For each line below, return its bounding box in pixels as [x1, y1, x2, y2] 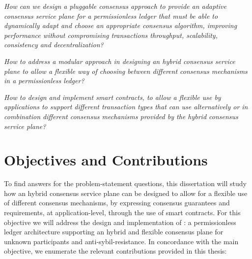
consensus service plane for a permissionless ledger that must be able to [4, 10, 218, 21]
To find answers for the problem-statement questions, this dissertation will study [4, 178, 247, 189]
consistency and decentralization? [4, 39, 104, 50]
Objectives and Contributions [4, 150, 208, 170]
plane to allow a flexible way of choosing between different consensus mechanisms [4, 65, 248, 76]
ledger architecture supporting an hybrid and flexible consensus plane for [4, 227, 224, 237]
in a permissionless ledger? [4, 75, 84, 86]
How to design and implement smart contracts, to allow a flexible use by [4, 92, 221, 102]
